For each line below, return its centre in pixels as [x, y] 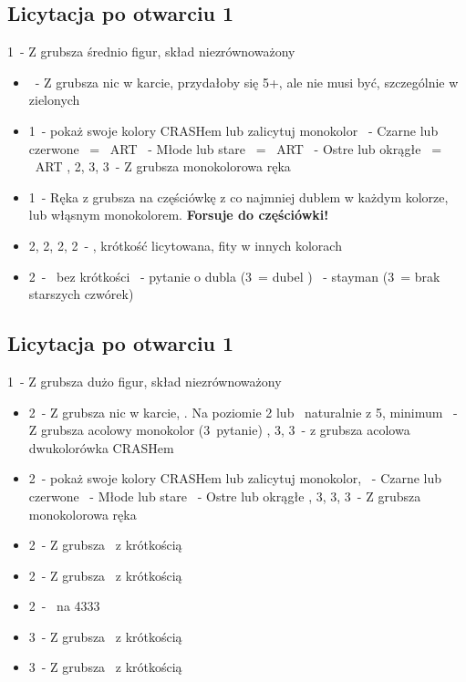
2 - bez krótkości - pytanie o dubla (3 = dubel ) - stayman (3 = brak [234, 276]
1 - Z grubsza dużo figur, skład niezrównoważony [145, 381]
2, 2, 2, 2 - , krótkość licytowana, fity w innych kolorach [185, 245]
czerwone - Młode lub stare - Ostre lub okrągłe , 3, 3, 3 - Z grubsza [225, 496]
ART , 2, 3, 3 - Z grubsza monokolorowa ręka [163, 166]
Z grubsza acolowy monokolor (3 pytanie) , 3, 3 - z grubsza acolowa [219, 430]
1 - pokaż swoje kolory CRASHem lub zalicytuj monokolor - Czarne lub [233, 130]
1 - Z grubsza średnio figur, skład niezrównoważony [151, 52]
